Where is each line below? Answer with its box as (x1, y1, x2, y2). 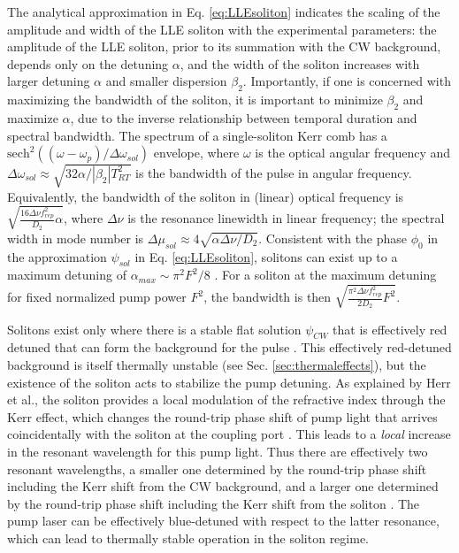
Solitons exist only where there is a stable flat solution (7, 319, 302, 338)
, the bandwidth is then (203, 288, 332, 306)
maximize (7, 108, 58, 127)
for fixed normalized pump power (7, 288, 187, 306)
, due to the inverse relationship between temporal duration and (70, 108, 417, 127)
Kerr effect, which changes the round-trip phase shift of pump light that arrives (7, 407, 438, 426)
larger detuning (7, 72, 90, 90)
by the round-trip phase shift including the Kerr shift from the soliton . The (7, 494, 420, 512)
